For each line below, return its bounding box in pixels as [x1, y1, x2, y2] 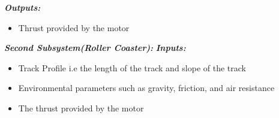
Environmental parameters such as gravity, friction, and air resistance [18, 81, 275, 94]
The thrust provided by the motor [18, 101, 144, 114]
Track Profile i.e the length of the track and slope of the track [18, 61, 246, 74]
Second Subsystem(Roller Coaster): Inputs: [4, 41, 186, 54]
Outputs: [4, 1, 41, 13]
